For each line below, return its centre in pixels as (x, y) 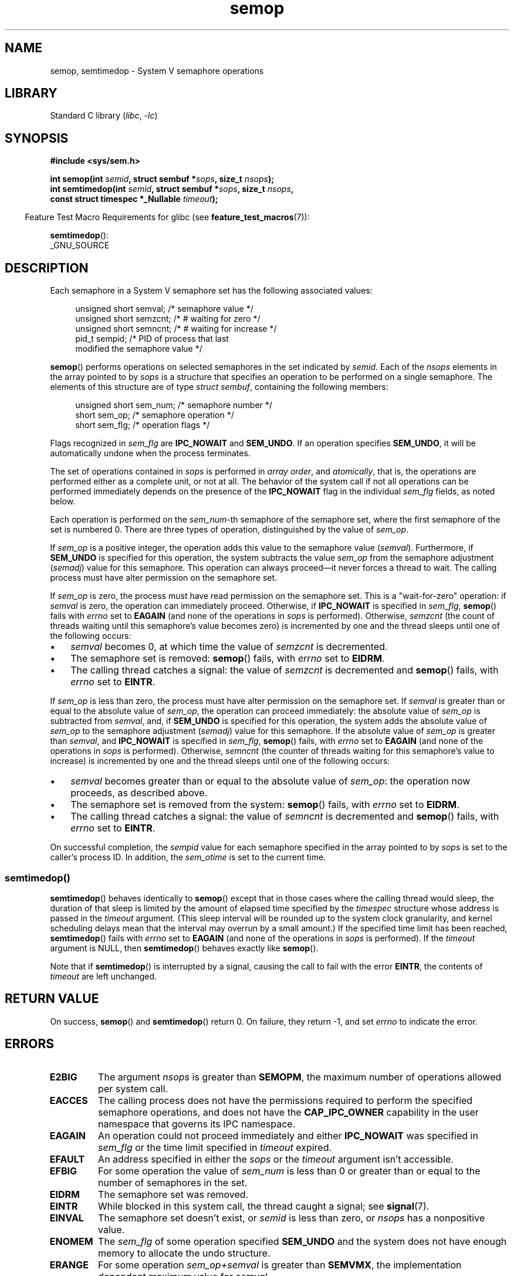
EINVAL (67, 1218)
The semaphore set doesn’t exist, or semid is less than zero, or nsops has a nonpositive (292, 1218)
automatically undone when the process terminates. (150, 453)
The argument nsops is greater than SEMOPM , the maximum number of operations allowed (300, 1077)
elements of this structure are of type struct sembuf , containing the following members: (219, 387)
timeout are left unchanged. (104, 976)
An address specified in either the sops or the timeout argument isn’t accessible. (276, 1159)
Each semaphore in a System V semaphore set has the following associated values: (211, 291)
